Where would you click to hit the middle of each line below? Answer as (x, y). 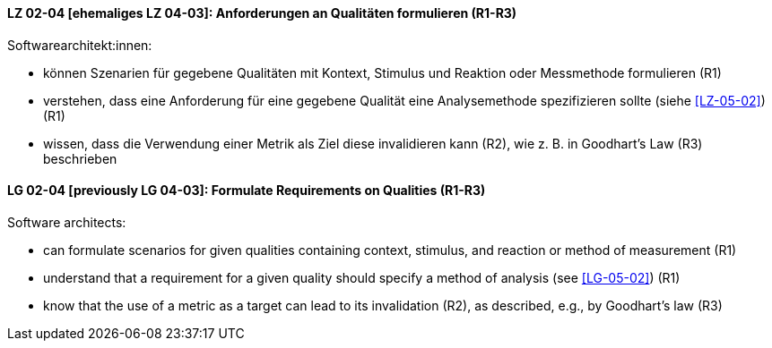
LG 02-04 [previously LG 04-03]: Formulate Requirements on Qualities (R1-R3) (247, 191)
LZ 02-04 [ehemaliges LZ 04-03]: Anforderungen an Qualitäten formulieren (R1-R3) (262, 13)
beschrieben (80, 158)
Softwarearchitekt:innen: (80, 45)
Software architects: (67, 222)
